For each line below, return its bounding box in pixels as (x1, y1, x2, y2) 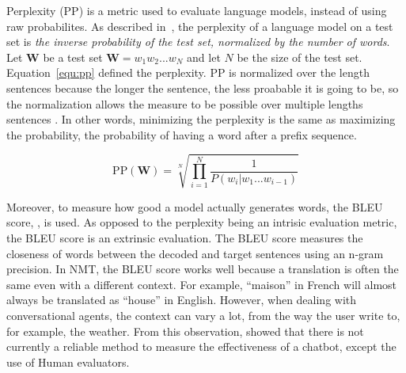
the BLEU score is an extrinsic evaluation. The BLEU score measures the (6, 230, 363, 246)
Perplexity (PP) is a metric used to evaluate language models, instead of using (6, 2, 387, 18)
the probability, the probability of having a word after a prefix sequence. (6, 126, 357, 143)
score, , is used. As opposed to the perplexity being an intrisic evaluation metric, (6, 214, 397, 230)
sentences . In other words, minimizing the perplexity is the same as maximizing (6, 111, 396, 128)
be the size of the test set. (237, 48, 362, 65)
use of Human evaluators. (6, 353, 130, 370)
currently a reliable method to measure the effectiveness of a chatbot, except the (6, 338, 397, 355)
